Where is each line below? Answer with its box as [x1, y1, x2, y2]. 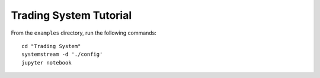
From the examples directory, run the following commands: [11, 29, 157, 36]
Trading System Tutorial [11, 9, 132, 22]
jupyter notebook [21, 59, 72, 66]
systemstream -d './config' [21, 51, 103, 58]
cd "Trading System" [21, 43, 81, 49]
